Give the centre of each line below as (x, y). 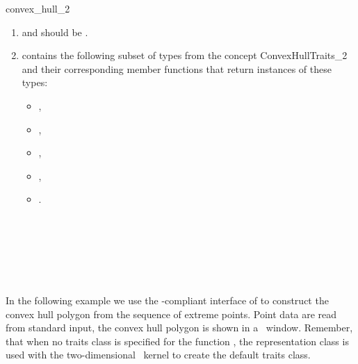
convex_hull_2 (38, 8)
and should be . (55, 32)
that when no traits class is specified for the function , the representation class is (177, 341)
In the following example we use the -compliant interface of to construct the (167, 300)
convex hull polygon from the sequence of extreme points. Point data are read (171, 314)
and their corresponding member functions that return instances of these (177, 68)
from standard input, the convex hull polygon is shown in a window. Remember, (179, 328)
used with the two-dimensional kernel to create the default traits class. (158, 355)
